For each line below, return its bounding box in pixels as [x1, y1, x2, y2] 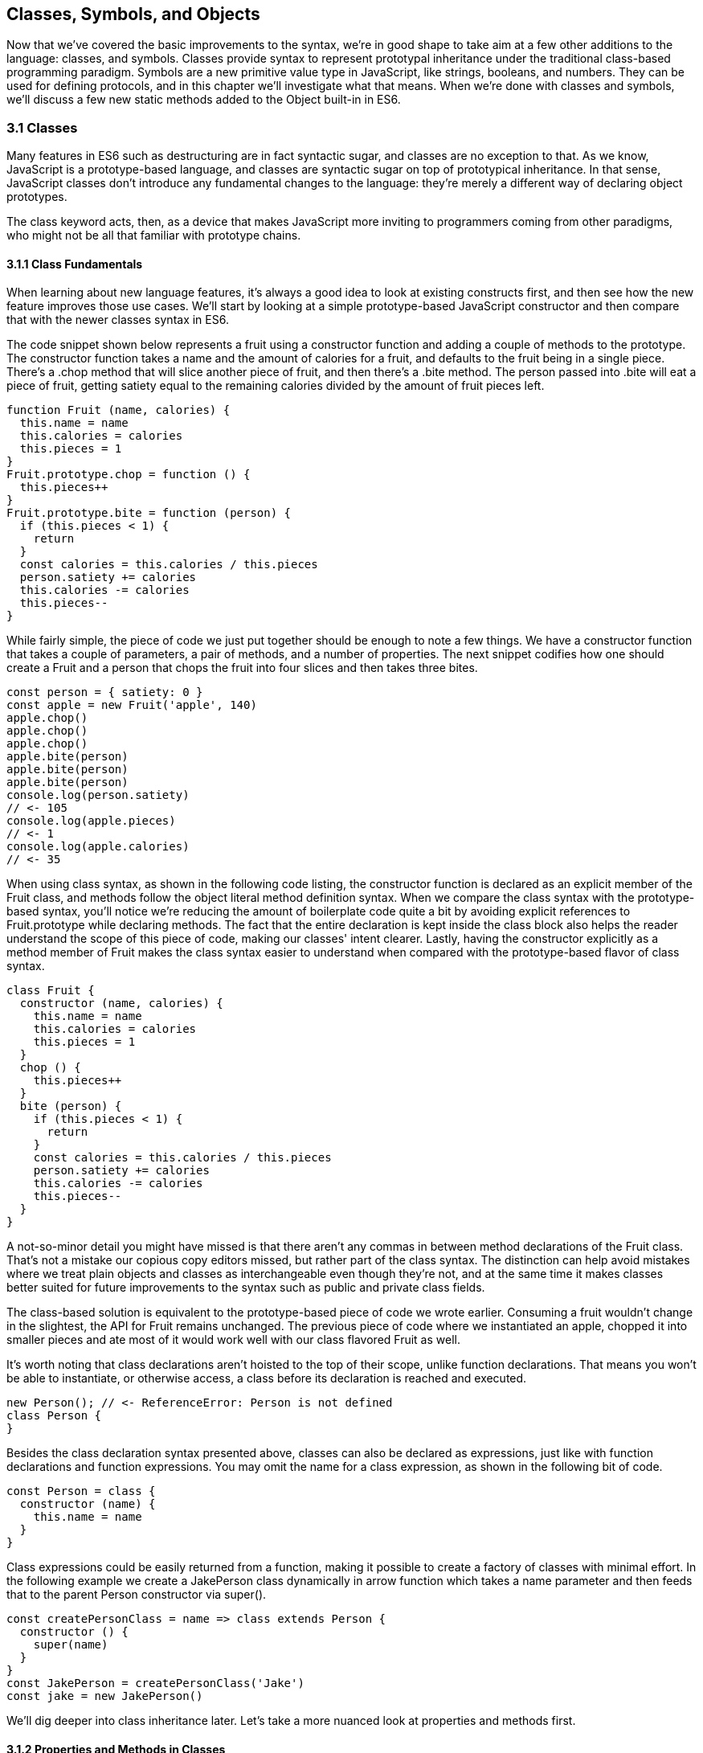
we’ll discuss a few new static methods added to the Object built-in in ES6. [6, 92, 401, 107]
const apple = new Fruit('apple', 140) [6, 698, 257, 712]
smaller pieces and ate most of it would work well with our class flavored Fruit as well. [6, 1333, 460, 1347]
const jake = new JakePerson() [6, 1690, 203, 1703]
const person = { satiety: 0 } [6, 686, 203, 699]
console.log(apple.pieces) [6, 814, 176, 828]
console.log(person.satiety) [6, 788, 190, 802]
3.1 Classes [6, 119, 78, 136]
